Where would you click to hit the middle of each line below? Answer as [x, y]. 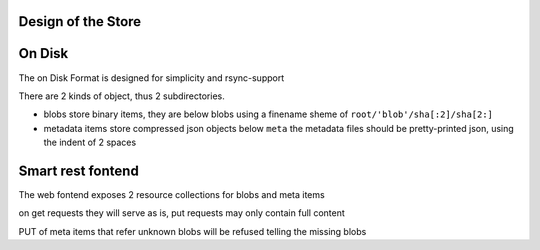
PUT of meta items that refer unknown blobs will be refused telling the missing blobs [192, 231]
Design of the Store [80, 21]
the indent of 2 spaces [90, 142]
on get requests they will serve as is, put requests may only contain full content [181, 213]
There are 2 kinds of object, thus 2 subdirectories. [121, 96]
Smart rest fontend [78, 170]
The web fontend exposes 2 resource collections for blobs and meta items [171, 194]
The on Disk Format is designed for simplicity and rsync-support [151, 77]
